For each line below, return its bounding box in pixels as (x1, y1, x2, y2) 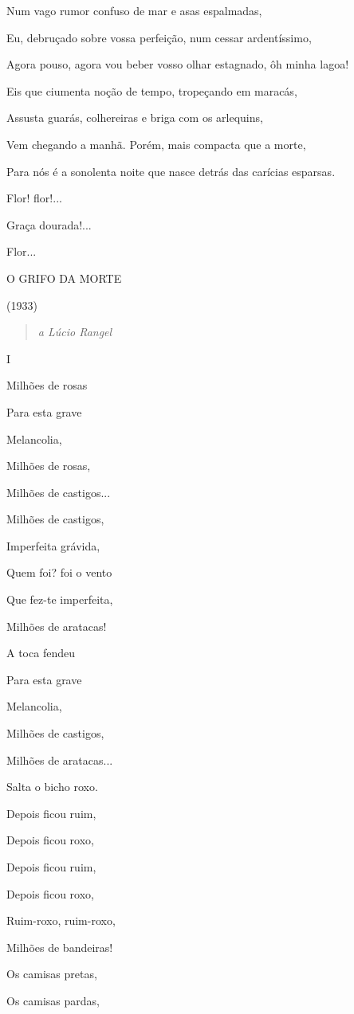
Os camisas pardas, (6, 992, 100, 1008)
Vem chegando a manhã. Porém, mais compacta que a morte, (6, 135, 306, 152)
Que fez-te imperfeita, (6, 591, 113, 608)
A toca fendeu (6, 644, 75, 661)
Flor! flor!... (6, 190, 62, 206)
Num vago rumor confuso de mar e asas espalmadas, (6, 2, 262, 18)
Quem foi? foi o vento (6, 564, 112, 581)
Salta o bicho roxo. (6, 778, 98, 795)
